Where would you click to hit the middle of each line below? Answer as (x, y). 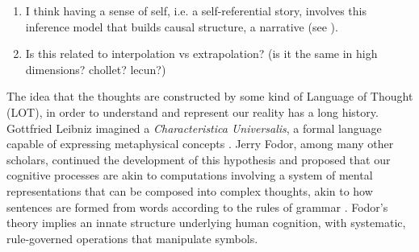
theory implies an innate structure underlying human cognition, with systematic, (206, 223)
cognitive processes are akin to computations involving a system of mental (190, 175)
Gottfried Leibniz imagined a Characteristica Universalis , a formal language (194, 128)
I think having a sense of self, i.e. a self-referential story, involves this (196, 10)
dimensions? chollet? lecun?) (96, 69)
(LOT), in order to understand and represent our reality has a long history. (193, 112)
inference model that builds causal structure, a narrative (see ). (182, 26)
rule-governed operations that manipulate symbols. (132, 238)
